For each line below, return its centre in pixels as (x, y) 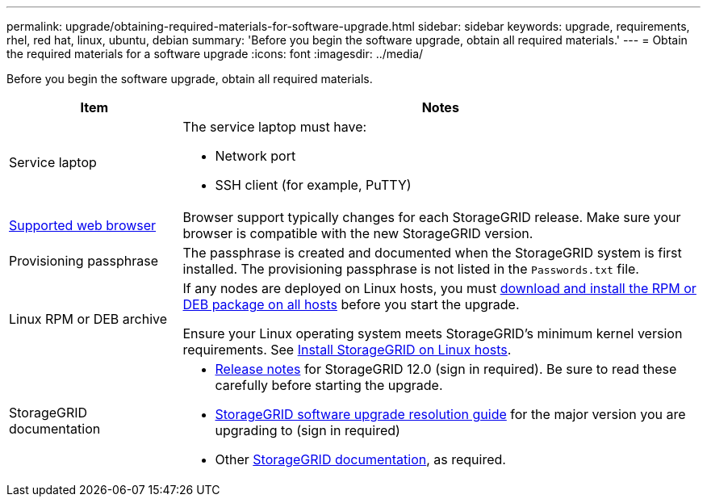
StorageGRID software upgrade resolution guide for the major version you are (450, 414)
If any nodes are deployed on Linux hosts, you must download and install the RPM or (439, 288)
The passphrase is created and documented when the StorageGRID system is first (432, 253)
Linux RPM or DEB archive (88, 319)
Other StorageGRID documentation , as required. (360, 459)
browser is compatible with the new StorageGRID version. (358, 233)
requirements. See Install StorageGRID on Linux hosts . (347, 350)
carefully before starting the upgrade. (329, 385)
